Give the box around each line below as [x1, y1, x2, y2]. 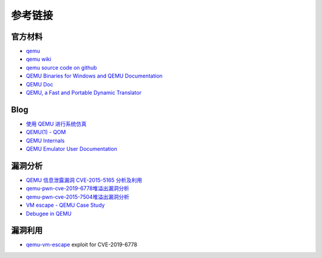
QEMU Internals [26, 137, 65, 144]
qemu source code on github [26, 64, 97, 71]
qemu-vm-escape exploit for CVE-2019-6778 [26, 241, 137, 248]
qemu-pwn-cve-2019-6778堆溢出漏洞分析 [26, 185, 129, 192]
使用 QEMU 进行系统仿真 [26, 120, 87, 128]
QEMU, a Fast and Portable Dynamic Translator [26, 89, 142, 97]
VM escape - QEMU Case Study [26, 201, 105, 209]
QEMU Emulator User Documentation [26, 145, 117, 153]
